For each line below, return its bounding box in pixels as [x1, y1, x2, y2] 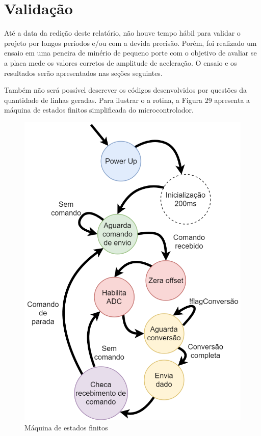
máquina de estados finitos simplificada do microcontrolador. [4, 104, 194, 115]
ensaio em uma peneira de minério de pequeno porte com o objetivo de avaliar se [4, 47, 257, 58]
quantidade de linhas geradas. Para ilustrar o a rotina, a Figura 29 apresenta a [4, 94, 250, 105]
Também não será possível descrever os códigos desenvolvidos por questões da [4, 85, 247, 95]
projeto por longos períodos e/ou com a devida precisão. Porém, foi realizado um [4, 37, 257, 48]
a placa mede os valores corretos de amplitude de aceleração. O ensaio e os [4, 57, 237, 68]
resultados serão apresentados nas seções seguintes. [4, 67, 163, 78]
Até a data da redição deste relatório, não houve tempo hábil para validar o [4, 28, 241, 38]
